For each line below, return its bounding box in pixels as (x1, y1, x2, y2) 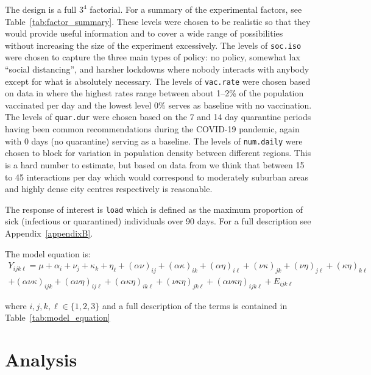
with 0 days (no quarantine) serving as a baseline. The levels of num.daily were (5, 134, 303, 147)
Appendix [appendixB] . (5, 227, 93, 239)
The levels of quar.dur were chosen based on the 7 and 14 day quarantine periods (5, 110, 311, 123)
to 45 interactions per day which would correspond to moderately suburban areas (5, 170, 308, 183)
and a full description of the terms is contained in (102, 299, 288, 312)
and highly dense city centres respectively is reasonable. (5, 182, 213, 195)
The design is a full (5, 3, 77, 15)
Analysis (5, 347, 77, 372)
